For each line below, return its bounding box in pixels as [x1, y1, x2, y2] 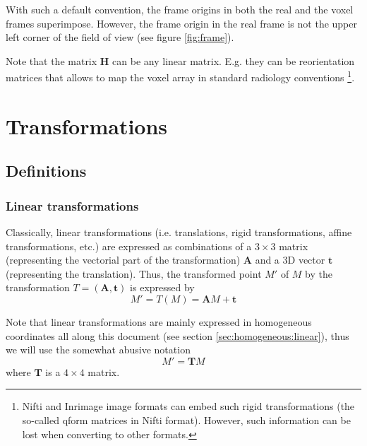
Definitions [6, 160, 87, 182]
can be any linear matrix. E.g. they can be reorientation [112, 53, 355, 68]
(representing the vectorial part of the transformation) [6, 252, 241, 267]
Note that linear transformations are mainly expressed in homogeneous [6, 314, 312, 329]
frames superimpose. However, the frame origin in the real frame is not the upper [6, 16, 357, 30]
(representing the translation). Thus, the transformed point [6, 266, 262, 281]
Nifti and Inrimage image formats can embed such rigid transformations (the [22, 399, 355, 413]
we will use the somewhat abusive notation [6, 342, 191, 357]
